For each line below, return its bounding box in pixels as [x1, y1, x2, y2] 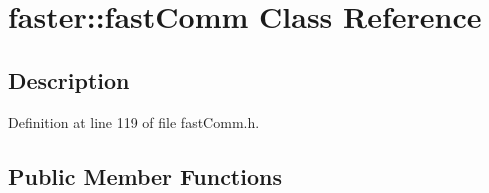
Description [8, 64, 130, 95]
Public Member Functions [8, 160, 282, 191]
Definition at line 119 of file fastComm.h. [8, 111, 260, 132]
